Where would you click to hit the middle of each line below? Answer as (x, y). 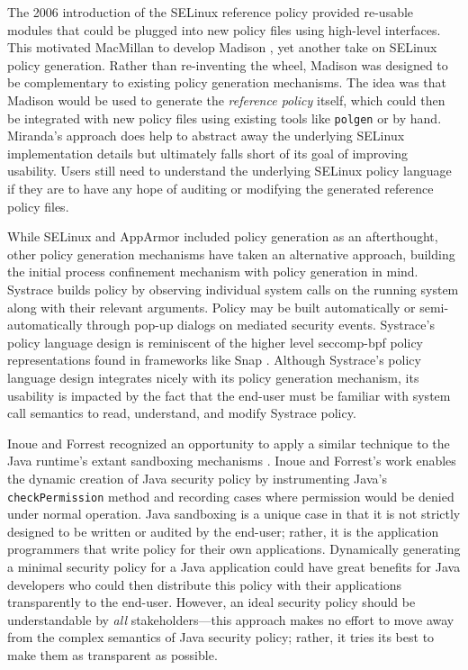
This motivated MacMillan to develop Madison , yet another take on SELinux (222, 47)
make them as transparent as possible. (112, 654)
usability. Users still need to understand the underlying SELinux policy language (229, 171)
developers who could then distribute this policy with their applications (204, 584)
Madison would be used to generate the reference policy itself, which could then (226, 100)
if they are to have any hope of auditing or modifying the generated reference (220, 188)
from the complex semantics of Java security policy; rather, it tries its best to (221, 637)
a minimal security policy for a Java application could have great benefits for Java (234, 566)
